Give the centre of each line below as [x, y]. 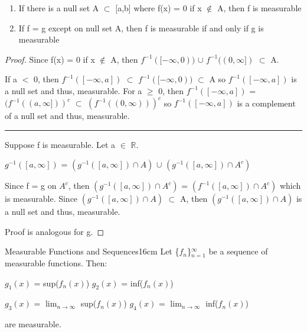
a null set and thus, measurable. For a [74, 90]
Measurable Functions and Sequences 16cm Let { [92, 251]
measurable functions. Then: [56, 263]
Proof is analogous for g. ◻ [55, 231]
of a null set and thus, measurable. [67, 116]
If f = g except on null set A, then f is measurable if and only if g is [141, 28]
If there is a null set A [59, 8]
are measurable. [33, 324]
